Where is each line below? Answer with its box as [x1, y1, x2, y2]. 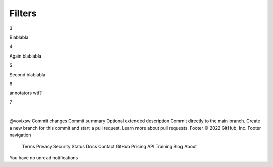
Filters [9, 8, 37, 19]
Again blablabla [9, 53, 42, 59]
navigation [9, 132, 31, 138]
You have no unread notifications [9, 155, 78, 161]
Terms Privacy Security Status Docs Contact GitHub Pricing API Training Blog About [22, 143, 197, 149]
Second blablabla [9, 71, 45, 78]
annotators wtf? [9, 90, 42, 96]
